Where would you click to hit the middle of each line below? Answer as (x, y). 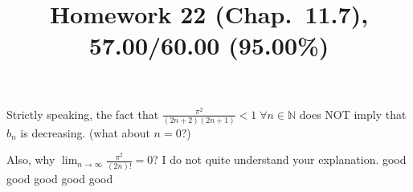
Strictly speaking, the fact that (83, 114)
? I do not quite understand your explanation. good (280, 159)
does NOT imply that (353, 114)
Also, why (31, 159)
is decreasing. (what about (85, 132)
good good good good (60, 178)
